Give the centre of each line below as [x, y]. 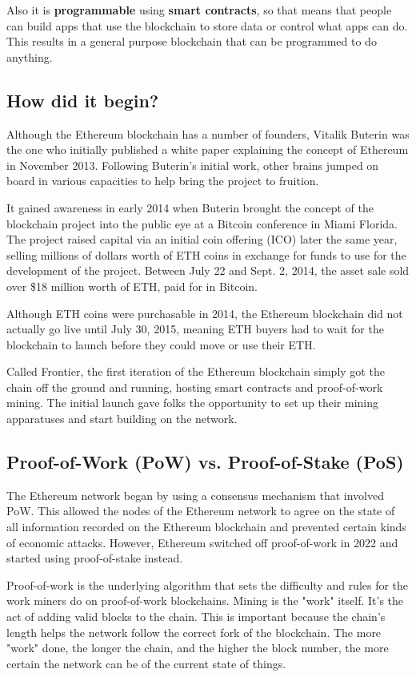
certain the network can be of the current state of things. [146, 663]
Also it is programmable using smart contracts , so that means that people [199, 10]
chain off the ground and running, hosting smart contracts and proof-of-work [195, 387]
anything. [30, 56]
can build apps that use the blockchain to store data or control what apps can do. [207, 25]
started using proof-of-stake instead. [95, 558]
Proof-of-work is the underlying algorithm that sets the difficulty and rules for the [208, 584]
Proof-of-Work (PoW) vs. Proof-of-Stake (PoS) [205, 462]
